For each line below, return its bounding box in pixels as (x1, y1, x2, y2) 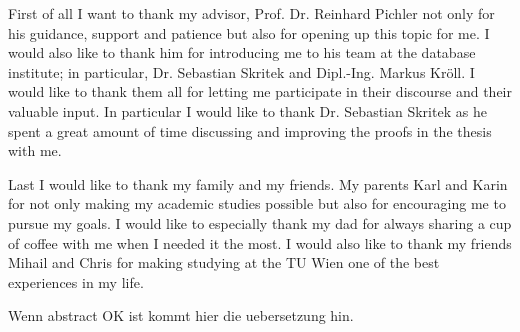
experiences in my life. (8, 271, 144, 292)
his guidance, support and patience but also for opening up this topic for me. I (8, 22, 490, 43)
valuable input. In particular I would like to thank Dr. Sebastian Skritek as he (8, 100, 487, 121)
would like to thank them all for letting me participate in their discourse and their (8, 81, 512, 102)
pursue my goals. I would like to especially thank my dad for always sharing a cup (8, 212, 512, 233)
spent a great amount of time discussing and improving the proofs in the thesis (8, 120, 492, 141)
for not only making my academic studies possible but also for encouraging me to (8, 193, 506, 214)
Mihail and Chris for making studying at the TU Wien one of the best (8, 252, 440, 273)
